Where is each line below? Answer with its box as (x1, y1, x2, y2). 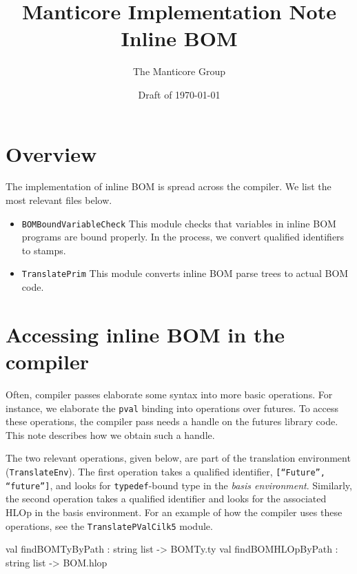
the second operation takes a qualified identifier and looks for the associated (6, 491, 327, 506)
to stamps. (21, 243, 66, 257)
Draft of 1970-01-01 (138, 87, 221, 101)
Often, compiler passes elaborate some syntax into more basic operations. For (6, 387, 333, 402)
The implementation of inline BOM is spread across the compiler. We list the (6, 179, 331, 194)
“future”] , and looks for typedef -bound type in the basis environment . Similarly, (6, 478, 352, 492)
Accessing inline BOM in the (6, 320, 285, 348)
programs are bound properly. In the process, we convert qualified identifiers (21, 229, 345, 244)
